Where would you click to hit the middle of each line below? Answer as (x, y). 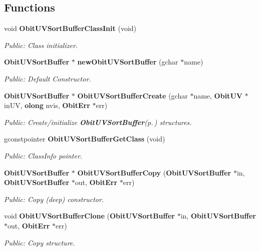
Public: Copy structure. (40, 242)
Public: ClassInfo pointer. (43, 155)
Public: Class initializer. (41, 45)
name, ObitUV (218, 95)
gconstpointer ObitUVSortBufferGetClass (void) (85, 139)
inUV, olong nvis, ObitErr (47, 105)
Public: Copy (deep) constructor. (54, 199)
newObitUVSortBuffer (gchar (128, 62)
